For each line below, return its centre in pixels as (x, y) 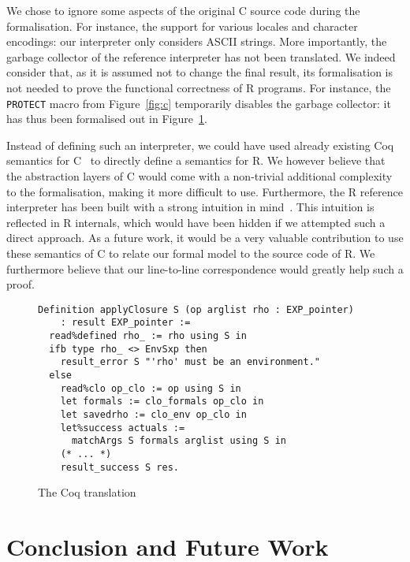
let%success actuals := (123, 428)
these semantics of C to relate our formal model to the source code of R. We (191, 253)
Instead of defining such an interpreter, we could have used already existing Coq (200, 145)
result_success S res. (119, 467)
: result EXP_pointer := (125, 323)
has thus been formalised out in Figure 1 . (107, 119)
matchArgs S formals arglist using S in (179, 441)
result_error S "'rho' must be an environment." (190, 362)
